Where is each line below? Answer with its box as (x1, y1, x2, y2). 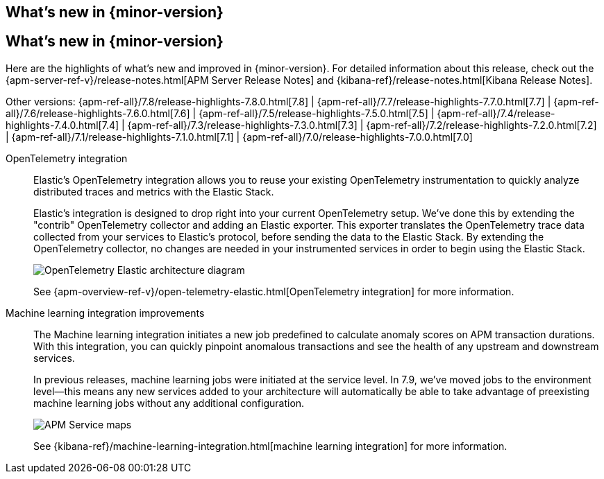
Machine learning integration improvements (6, 306, 205, 319)
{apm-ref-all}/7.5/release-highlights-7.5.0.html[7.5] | (199, 107, 435, 119)
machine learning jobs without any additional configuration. (33, 397, 305, 409)
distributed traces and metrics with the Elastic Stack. (33, 185, 274, 198)
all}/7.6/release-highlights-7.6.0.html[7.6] (6, 107, 190, 119)
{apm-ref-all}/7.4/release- (437, 107, 555, 119)
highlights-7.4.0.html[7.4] (6, 119, 119, 131)
